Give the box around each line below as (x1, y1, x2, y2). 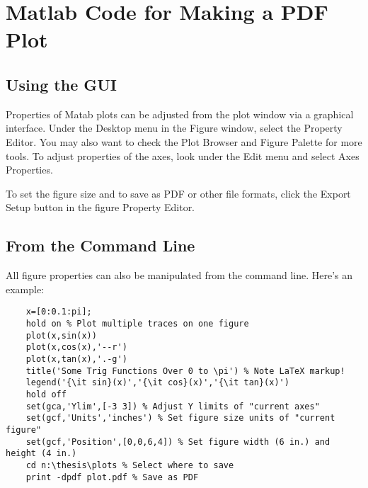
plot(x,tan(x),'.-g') (25, 353, 127, 364)
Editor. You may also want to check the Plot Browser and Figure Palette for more (6, 134, 362, 149)
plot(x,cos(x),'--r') (25, 342, 127, 353)
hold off (25, 389, 67, 399)
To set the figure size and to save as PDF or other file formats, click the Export (6, 186, 351, 200)
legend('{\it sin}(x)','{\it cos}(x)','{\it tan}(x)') (25, 378, 289, 388)
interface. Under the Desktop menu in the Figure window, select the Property (6, 120, 343, 135)
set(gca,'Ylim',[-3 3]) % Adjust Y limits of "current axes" (25, 401, 320, 412)
